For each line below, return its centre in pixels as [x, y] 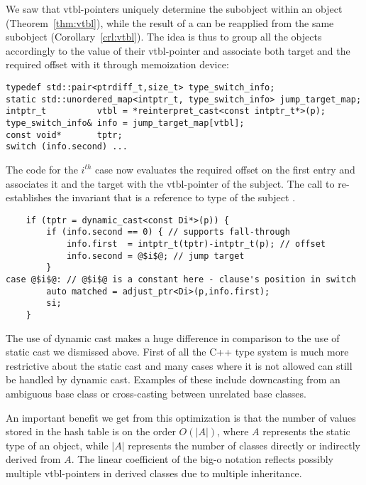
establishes [29, 197]
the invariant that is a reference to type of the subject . [175, 197]
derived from [33, 459]
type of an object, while [57, 445]
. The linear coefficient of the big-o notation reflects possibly [202, 459]
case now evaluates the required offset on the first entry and [225, 169]
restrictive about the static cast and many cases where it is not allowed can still [179, 365]
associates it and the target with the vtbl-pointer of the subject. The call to [170, 183]
